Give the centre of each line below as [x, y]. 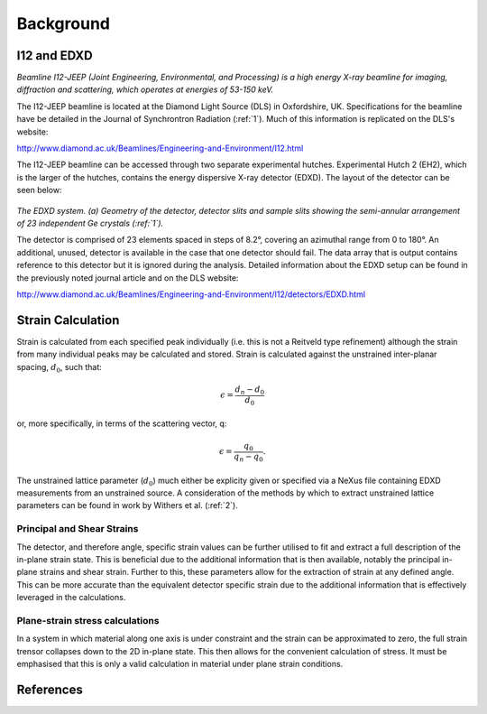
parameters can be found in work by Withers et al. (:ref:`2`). [127, 505]
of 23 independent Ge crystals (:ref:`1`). [90, 223]
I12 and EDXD [55, 56]
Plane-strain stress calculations [88, 620]
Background [63, 23]
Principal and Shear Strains [78, 529]
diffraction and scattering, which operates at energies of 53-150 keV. [145, 89]
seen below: [39, 190]
